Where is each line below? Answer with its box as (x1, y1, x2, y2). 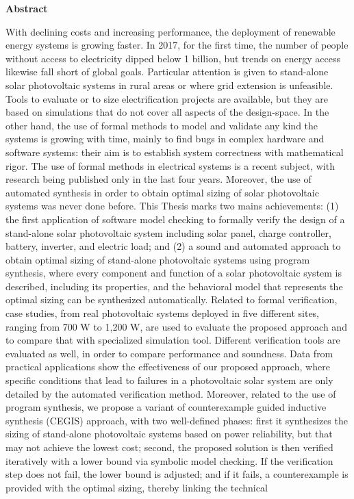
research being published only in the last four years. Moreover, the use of (5, 172, 312, 186)
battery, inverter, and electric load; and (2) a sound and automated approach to (5, 239, 341, 253)
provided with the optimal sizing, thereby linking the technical (5, 480, 268, 494)
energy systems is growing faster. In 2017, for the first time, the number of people (5, 38, 349, 52)
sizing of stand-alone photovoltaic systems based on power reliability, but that (5, 426, 333, 441)
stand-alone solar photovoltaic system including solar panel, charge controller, (5, 225, 331, 240)
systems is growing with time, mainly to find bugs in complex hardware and (5, 131, 325, 146)
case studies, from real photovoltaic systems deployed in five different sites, (5, 306, 320, 320)
